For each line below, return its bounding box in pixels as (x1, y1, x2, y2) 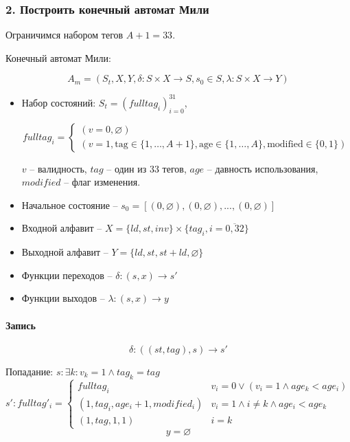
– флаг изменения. (64, 175, 141, 189)
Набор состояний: (21, 95, 96, 109)
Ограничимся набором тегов (5, 27, 124, 42)
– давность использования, (207, 161, 318, 175)
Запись (5, 318, 36, 332)
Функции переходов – (21, 267, 113, 282)
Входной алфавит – (21, 221, 102, 235)
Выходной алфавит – (21, 245, 108, 259)
